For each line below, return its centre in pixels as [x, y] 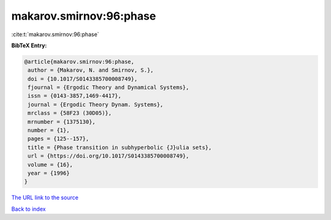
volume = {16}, [51, 165]
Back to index [29, 209]
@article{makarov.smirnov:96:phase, [79, 62]
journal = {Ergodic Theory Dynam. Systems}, [96, 104]
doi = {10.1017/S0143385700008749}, [83, 79]
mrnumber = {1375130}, [62, 122]
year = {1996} [49, 173]
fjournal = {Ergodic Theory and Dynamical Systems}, [108, 88]
